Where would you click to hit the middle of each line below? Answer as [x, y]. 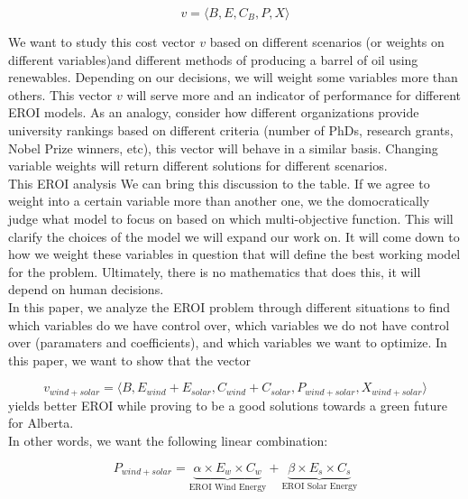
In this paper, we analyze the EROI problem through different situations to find [229, 306]
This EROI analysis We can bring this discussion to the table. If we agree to [219, 183]
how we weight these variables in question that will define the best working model [234, 254]
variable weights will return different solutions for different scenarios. [198, 166]
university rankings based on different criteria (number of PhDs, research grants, [231, 129]
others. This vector [60, 94]
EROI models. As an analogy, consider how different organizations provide [214, 112]
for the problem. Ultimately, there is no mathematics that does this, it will [215, 271]
